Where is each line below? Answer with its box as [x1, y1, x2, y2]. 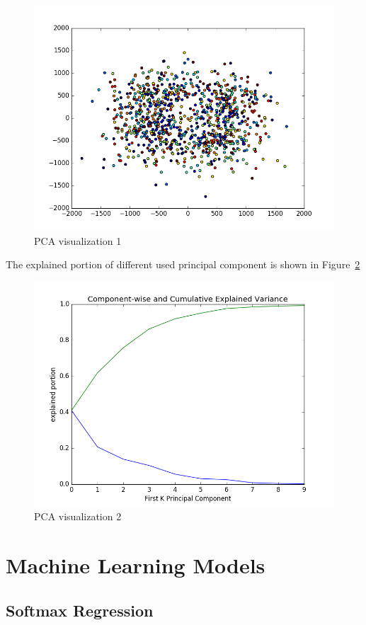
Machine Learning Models [6, 551, 265, 580]
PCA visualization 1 [34, 233, 122, 248]
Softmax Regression [6, 599, 154, 621]
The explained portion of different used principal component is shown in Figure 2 [6, 257, 360, 272]
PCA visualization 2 [34, 509, 122, 524]
